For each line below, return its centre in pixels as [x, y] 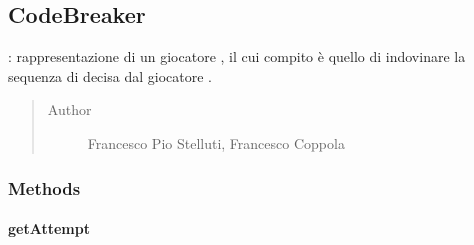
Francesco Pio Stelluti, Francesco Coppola [216, 142]
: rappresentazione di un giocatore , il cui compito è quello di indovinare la [237, 56]
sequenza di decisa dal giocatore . [110, 75]
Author [69, 109]
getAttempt [49, 228]
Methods [44, 187]
